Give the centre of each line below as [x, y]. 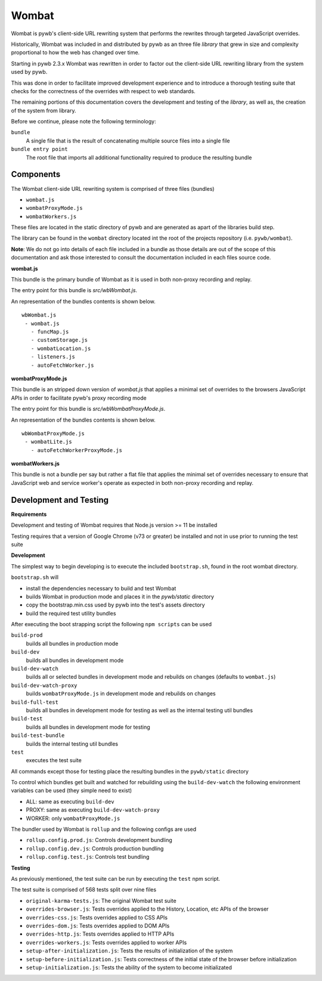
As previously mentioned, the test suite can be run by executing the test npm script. [116, 879]
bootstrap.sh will [35, 577]
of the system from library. [44, 110]
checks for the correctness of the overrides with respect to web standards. [103, 91]
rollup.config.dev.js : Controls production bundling [95, 848]
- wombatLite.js [48, 442]
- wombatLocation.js [61, 348]
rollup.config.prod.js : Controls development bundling [99, 840]
